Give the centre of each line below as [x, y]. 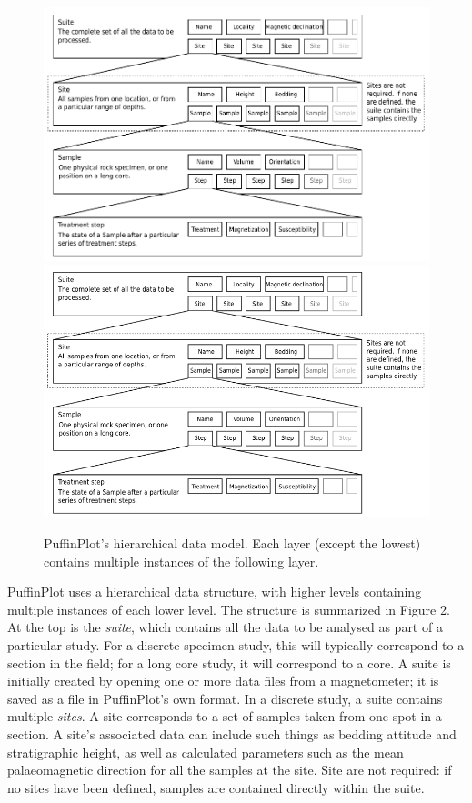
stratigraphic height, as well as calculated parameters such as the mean [206, 752]
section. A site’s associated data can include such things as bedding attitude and [232, 734]
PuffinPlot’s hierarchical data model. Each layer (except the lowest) [232, 543]
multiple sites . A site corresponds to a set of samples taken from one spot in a [225, 716]
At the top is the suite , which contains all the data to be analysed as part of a [225, 627]
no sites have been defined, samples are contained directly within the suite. [216, 787]
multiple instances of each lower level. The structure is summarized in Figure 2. [229, 609]
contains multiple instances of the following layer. [181, 561]
